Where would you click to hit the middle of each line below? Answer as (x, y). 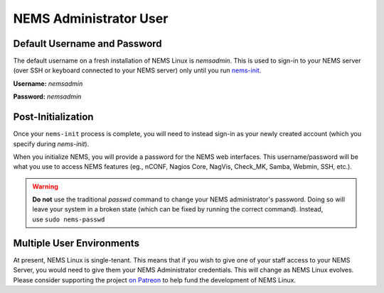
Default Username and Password (88, 44)
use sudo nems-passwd (69, 219)
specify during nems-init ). (51, 144)
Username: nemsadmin (48, 83)
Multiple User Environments (76, 243)
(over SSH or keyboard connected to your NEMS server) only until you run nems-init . (137, 70)
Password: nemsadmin (47, 96)
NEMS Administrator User (91, 18)
